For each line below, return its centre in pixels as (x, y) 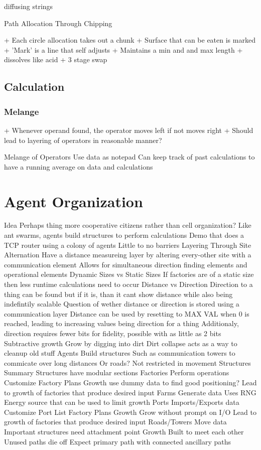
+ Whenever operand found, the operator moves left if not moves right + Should (129, 130)
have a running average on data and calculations (79, 166)
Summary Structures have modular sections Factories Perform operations (117, 372)
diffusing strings (29, 6)
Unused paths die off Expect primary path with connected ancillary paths (118, 441)
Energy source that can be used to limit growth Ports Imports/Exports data (122, 402)
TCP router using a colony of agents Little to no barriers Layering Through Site (128, 245)
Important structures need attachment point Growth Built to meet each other (124, 431)
